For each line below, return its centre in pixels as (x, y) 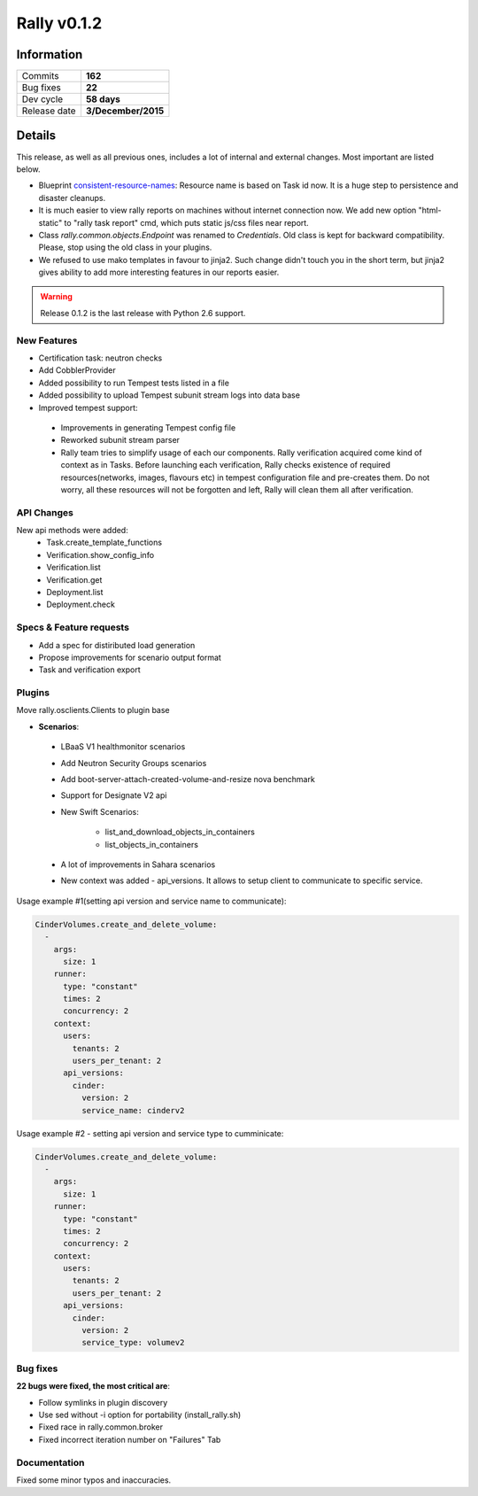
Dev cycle (42, 99)
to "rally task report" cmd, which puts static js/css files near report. (186, 222)
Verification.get (74, 579)
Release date (49, 111)
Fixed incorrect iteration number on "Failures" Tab (130, 1439)
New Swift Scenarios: (100, 811)
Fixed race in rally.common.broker (101, 1427)
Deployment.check (81, 605)
